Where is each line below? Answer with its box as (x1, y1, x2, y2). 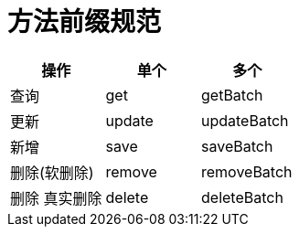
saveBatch (201, 136, 273, 155)
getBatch (201, 85, 263, 104)
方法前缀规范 (7, 6, 162, 37)
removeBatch (201, 162, 293, 181)
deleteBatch (201, 187, 283, 207)
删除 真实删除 (10, 188, 102, 207)
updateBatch (201, 111, 289, 130)
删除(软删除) (10, 163, 94, 182)
